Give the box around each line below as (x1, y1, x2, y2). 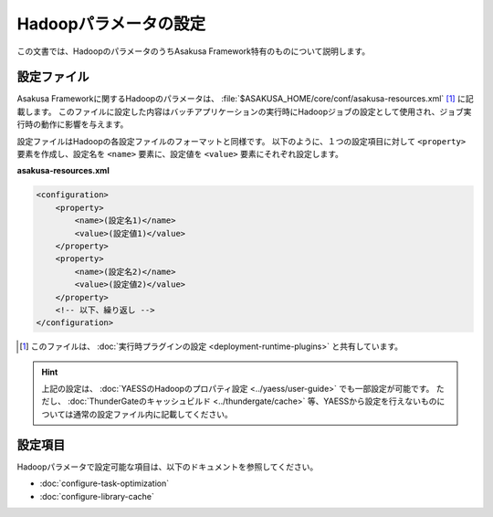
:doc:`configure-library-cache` (39, 491, 154, 501)
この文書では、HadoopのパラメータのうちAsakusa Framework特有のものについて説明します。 (16, 46, 370, 57)
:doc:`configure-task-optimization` (39, 478, 170, 489)
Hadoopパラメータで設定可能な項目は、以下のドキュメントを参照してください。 (16, 461, 319, 472)
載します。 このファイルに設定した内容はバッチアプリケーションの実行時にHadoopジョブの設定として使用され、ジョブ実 (16, 106, 472, 117)
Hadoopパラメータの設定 (16, 14, 205, 34)
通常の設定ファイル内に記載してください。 (73, 408, 233, 419)
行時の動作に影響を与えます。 (16, 119, 129, 130)
